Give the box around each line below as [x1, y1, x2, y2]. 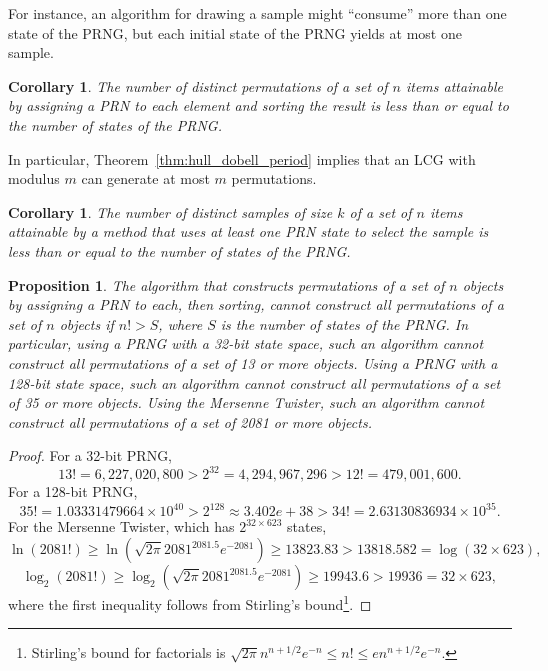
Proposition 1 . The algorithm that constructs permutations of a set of [8, 274, 445, 295]
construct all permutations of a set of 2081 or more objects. [8, 411, 372, 432]
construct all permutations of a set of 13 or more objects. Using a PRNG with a [8, 352, 498, 373]
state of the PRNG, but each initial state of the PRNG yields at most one [8, 22, 462, 43]
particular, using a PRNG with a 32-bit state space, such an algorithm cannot [8, 333, 484, 354]
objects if [59, 313, 114, 334]
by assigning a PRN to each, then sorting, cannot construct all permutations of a [8, 294, 504, 315]
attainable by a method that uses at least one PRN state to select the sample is [8, 221, 489, 242]
